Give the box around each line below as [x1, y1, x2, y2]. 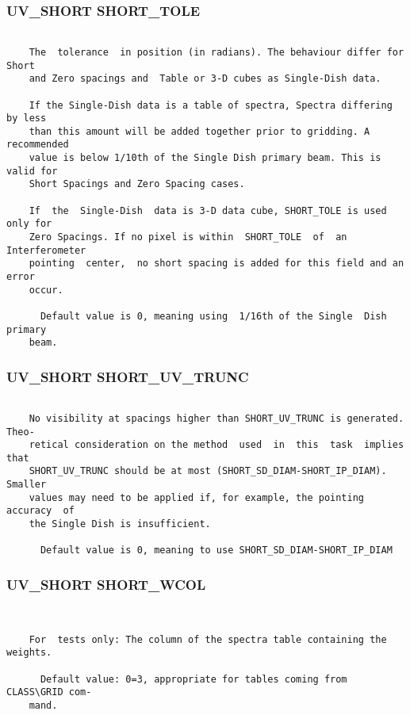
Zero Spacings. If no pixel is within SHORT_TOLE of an [29, 231, 347, 243]
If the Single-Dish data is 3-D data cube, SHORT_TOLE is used [29, 205, 387, 216]
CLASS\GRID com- [6, 686, 92, 698]
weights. [6, 647, 52, 659]
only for [6, 218, 52, 230]
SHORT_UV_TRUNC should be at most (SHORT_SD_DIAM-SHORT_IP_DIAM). [29, 465, 387, 477]
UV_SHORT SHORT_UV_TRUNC [6, 366, 249, 386]
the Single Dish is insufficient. [29, 518, 211, 530]
